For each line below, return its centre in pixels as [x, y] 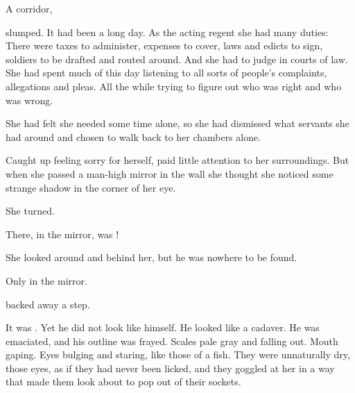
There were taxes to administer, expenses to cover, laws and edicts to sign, [164, 45]
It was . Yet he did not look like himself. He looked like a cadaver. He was [163, 327]
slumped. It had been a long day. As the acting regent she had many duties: [167, 32]
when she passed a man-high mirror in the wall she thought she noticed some [170, 173]
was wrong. [29, 100]
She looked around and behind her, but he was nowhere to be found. [151, 257]
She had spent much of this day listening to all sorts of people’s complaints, [166, 73]
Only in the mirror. [46, 280]
